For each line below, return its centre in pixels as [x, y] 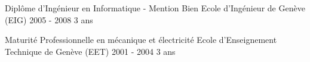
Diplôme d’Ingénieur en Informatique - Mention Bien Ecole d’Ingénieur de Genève [155, 8]
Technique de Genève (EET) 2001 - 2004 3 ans [90, 51]
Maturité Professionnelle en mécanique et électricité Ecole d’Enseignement [141, 40]
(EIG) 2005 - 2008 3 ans [49, 19]
